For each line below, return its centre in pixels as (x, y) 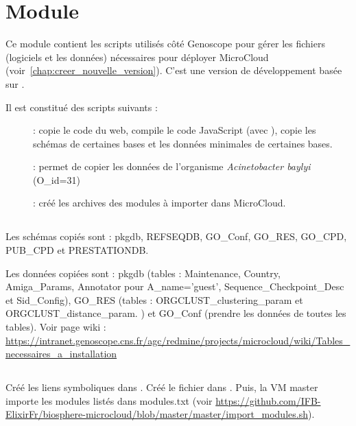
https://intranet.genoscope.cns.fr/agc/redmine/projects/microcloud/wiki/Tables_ (178, 340)
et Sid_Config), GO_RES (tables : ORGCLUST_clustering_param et (154, 299)
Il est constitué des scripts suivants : (82, 107)
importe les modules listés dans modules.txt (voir (109, 400)
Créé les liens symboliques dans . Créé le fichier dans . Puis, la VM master (162, 387)
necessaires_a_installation (61, 354)
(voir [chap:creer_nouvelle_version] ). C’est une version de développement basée (174, 70)
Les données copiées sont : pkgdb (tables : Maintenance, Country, (143, 273)
